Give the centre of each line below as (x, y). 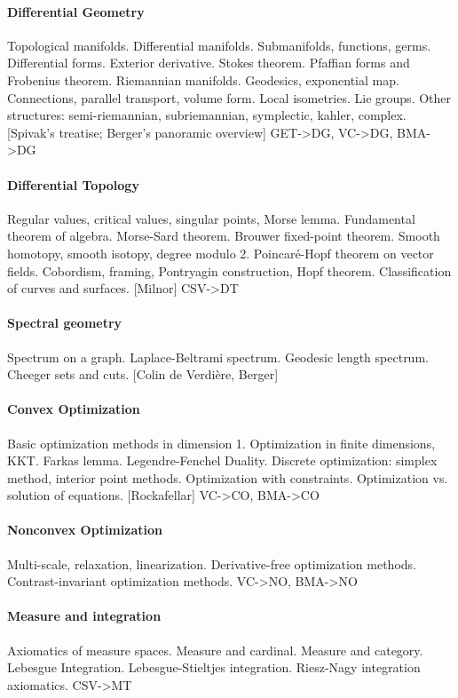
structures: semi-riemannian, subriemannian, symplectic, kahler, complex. (207, 115)
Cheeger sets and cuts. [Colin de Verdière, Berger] (143, 374)
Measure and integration (84, 616)
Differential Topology (73, 184)
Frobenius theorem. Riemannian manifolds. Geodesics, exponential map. (203, 79)
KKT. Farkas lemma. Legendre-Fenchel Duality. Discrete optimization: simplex (222, 460)
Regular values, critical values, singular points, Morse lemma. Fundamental (211, 218)
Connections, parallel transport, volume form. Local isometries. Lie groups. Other (229, 97)
